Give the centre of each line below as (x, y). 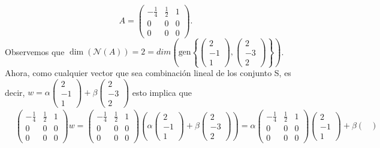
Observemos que (35, 51)
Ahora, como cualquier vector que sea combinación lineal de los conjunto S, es (148, 73)
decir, (15, 92)
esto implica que (162, 92)
